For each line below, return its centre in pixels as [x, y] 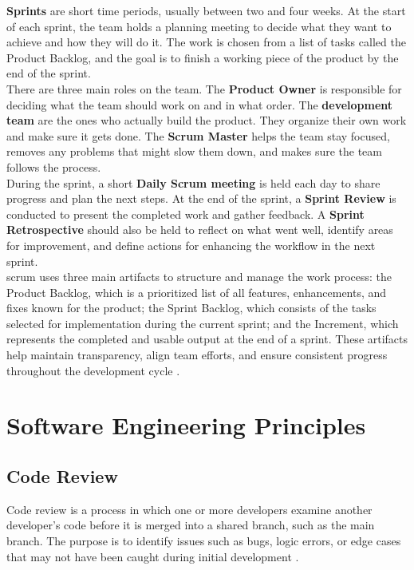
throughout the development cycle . [93, 370]
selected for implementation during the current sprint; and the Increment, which [203, 323]
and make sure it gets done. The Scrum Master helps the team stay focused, [198, 135]
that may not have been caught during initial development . [153, 556]
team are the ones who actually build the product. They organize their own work [207, 120]
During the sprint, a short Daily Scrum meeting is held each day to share [193, 182]
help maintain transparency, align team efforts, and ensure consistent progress [197, 355]
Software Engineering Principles [186, 425]
